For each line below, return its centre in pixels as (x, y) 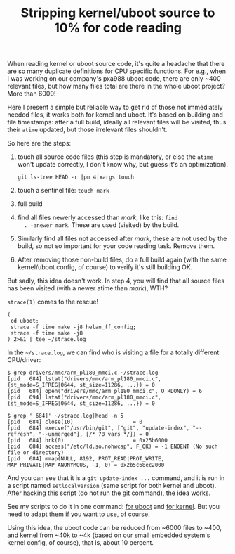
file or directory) (36, 453)
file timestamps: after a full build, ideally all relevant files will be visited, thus (117, 122)
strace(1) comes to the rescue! (53, 302)
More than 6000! (32, 94)
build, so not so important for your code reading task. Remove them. (116, 246)
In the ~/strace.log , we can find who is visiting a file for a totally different (113, 352)
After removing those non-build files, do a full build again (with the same (122, 260)
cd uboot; (25, 321)
